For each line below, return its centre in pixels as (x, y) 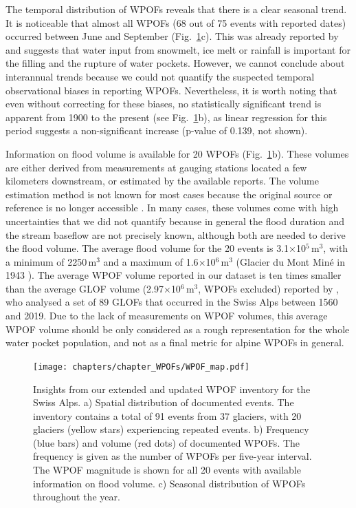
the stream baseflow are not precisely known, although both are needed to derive (176, 234)
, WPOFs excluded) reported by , (268, 288)
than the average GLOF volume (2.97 (85, 288)
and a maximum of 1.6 (151, 261)
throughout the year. (77, 497)
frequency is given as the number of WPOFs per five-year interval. (173, 456)
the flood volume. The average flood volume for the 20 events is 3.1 (147, 248)
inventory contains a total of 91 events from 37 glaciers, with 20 (167, 415)
